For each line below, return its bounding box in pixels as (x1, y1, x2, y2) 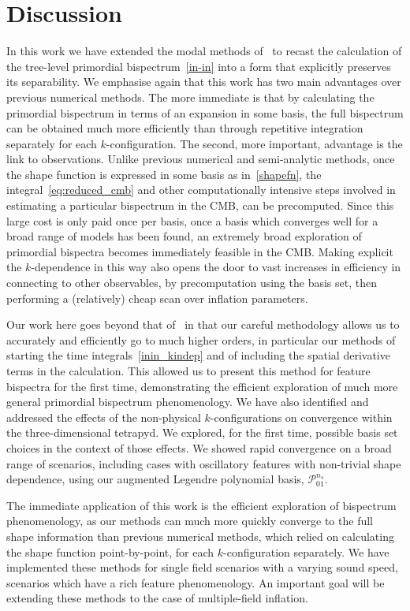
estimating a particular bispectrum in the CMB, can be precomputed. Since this (6, 197, 394, 214)
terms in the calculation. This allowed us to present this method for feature (6, 363, 371, 378)
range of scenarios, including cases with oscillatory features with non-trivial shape (6, 455, 401, 471)
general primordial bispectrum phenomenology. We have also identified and (6, 393, 369, 410)
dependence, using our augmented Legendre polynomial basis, (6, 471, 304, 487)
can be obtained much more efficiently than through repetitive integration (6, 120, 363, 136)
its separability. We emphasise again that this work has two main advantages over (6, 73, 401, 90)
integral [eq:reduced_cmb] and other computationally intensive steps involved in (6, 181, 396, 198)
